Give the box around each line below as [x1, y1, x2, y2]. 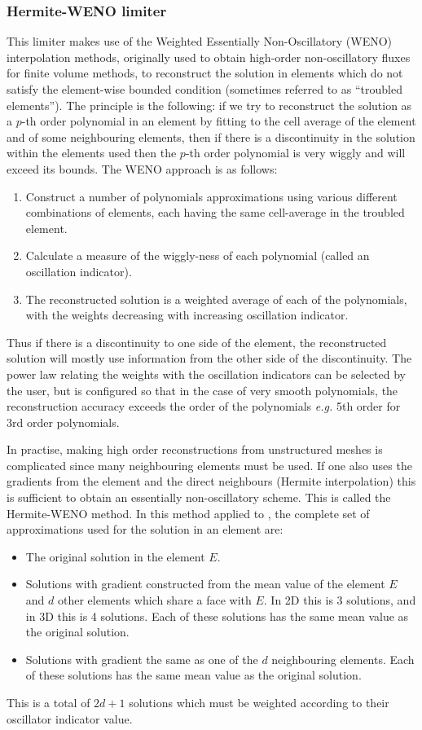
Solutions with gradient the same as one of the [25, 650, 258, 667]
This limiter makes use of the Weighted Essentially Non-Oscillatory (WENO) [7, 33, 393, 50]
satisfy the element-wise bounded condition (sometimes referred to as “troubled [7, 81, 402, 97]
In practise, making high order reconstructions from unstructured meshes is [7, 441, 383, 458]
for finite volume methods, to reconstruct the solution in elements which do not [7, 64, 403, 81]
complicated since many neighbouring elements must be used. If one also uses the [7, 456, 412, 473]
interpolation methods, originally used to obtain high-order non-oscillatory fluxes [7, 48, 411, 65]
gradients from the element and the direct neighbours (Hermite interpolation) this [7, 473, 416, 490]
